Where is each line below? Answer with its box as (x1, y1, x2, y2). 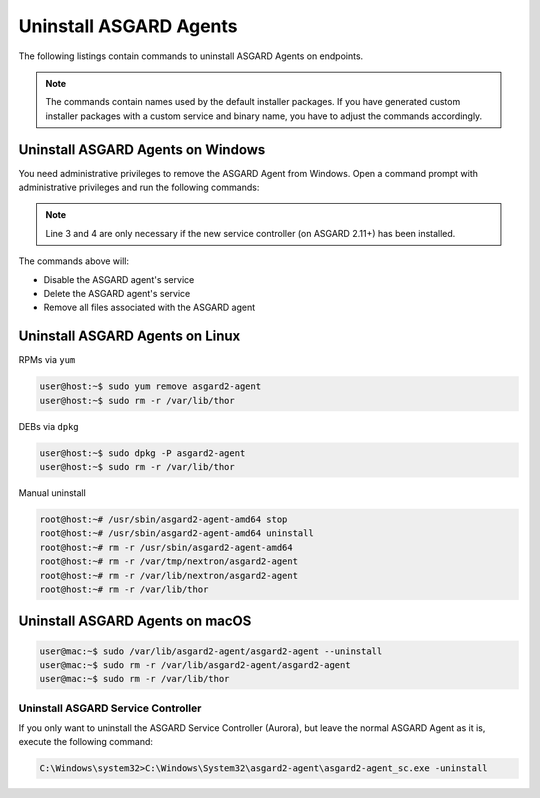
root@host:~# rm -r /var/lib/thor (39, 583, 209, 595)
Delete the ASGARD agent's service (43, 287, 191, 299)
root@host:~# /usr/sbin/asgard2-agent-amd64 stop (39, 513, 288, 525)
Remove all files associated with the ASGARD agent (43, 301, 256, 314)
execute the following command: (18, 736, 154, 748)
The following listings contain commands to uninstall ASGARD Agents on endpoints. (18, 50, 364, 62)
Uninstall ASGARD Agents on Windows (18, 141, 266, 158)
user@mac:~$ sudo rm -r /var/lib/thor (39, 673, 230, 685)
